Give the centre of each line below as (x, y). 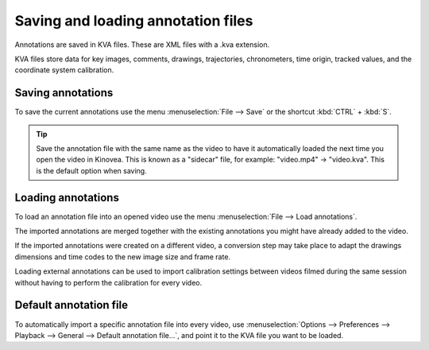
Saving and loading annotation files (134, 21)
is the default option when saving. (91, 170)
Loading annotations (67, 198)
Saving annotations (64, 93)
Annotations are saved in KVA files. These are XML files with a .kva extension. (142, 45)
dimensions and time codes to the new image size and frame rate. (122, 257)
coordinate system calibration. (64, 70)
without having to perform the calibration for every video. (108, 282)
